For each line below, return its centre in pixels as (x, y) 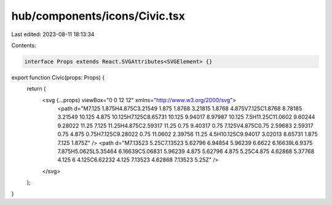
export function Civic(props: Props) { (58, 77)
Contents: (24, 45)
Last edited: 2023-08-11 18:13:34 (53, 34)
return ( (36, 89)
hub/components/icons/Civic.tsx (98, 16)
